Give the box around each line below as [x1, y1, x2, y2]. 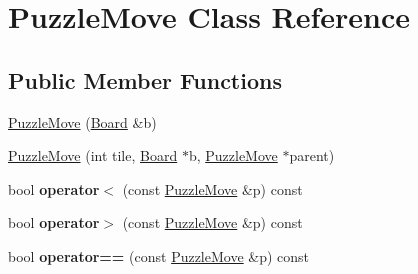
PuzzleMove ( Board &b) [8, 111, 157, 132]
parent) [289, 145, 335, 166]
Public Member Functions [8, 64, 282, 95]
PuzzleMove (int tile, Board [8, 145, 178, 166]
